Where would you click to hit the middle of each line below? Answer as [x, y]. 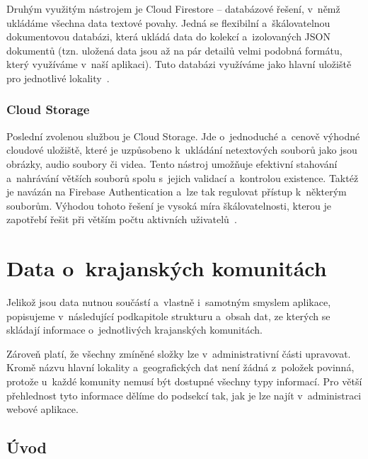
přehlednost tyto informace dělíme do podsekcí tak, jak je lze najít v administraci [184, 395]
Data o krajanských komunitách [167, 268]
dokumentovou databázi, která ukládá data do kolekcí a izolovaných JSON [168, 36]
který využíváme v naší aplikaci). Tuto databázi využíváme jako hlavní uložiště [179, 64]
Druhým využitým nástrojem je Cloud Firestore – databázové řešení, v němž [173, 8]
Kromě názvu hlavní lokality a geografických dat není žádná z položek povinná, [180, 367]
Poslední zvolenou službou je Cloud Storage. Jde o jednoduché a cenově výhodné [183, 136]
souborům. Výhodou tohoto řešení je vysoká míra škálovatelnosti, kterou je [169, 205]
